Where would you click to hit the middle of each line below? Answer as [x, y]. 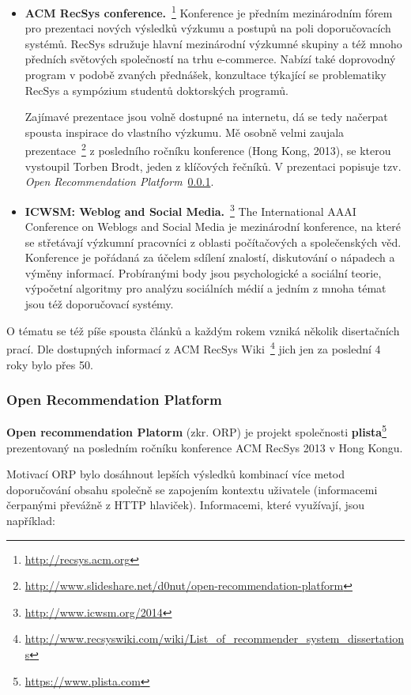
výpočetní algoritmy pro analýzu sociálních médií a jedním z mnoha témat [205, 288]
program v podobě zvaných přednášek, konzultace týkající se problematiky [205, 75]
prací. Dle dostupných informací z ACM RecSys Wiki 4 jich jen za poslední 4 [194, 347]
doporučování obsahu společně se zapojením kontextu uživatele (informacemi [192, 489]
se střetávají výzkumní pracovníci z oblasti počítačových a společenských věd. [213, 242]
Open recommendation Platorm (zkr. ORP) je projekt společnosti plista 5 [196, 431]
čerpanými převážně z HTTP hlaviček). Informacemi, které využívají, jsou [186, 505]
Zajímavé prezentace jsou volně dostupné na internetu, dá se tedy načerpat [206, 117]
